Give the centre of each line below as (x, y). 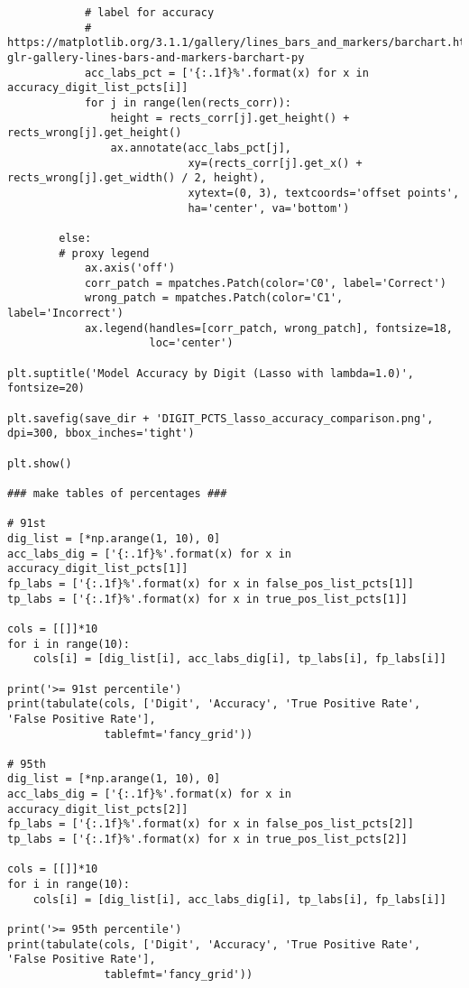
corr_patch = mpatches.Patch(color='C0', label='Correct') (265, 283)
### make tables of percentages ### (117, 494)
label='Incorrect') (65, 314)
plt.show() (40, 463)
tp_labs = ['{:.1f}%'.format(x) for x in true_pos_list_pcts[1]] (207, 599)
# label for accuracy (149, 13)
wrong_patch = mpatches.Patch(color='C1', (214, 298)
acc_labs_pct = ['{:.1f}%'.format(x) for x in (226, 73)
